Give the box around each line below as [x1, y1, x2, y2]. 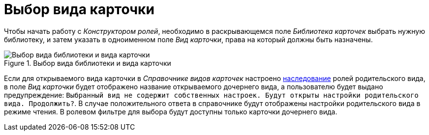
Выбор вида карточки [4, 1, 154, 18]
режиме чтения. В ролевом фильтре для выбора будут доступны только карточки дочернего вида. [4, 107, 337, 116]
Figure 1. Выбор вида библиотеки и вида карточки [4, 58, 171, 67]
